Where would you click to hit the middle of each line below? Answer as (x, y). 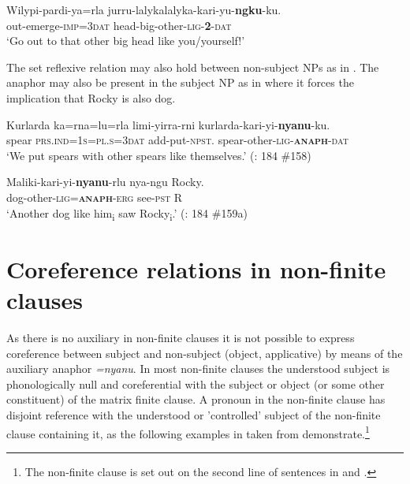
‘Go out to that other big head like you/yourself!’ (126, 41)
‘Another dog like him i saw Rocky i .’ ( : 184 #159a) (127, 214)
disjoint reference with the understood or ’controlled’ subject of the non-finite (194, 414)
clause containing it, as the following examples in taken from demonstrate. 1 (188, 432)
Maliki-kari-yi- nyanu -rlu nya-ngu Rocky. (105, 182)
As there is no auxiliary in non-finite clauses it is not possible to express (181, 337)
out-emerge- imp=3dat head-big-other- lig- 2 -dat (119, 25)
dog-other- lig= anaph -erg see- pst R (95, 197)
